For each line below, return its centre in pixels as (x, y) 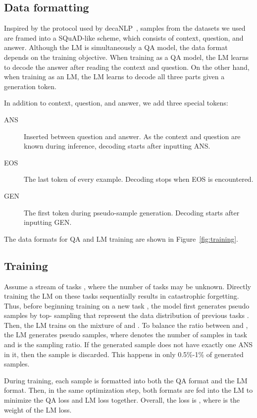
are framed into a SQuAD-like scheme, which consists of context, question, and (124, 37)
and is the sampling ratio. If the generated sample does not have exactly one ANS (128, 344)
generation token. (30, 86)
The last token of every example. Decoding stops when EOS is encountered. (139, 179)
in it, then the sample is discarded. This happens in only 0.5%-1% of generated (124, 354)
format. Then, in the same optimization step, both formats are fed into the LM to (128, 390)
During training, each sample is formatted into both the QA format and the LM (126, 380)
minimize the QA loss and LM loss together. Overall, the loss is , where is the (122, 400)
